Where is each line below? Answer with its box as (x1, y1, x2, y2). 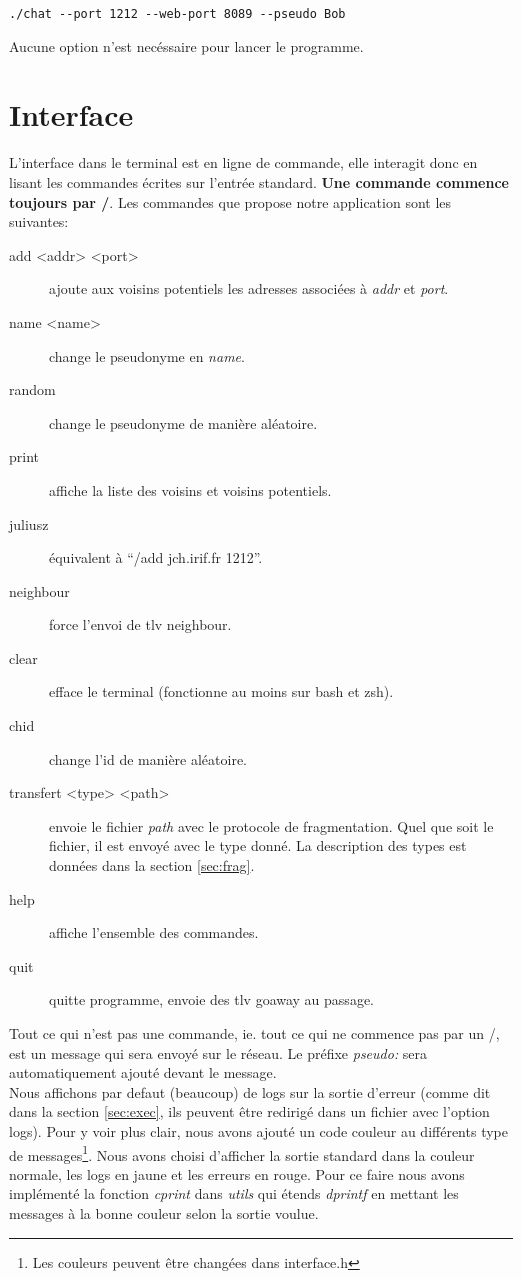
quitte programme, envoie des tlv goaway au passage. (49, 989, 374, 1010)
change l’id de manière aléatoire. (49, 748, 248, 769)
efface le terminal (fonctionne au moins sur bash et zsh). (49, 681, 394, 702)
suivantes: (9, 211, 69, 232)
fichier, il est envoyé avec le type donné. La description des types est (49, 835, 467, 856)
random (9, 379, 56, 400)
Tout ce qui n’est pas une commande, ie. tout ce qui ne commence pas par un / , (9, 1023, 500, 1043)
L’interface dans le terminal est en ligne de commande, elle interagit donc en (9, 152, 478, 173)
